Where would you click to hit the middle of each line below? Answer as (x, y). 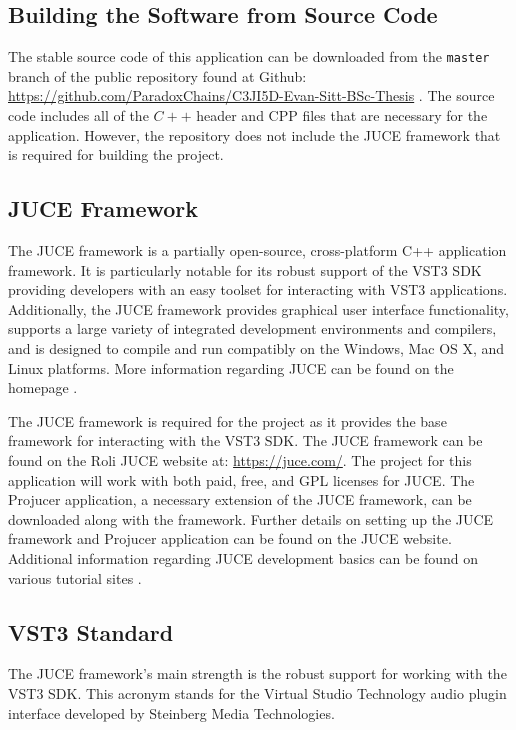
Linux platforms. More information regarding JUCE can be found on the (231, 367)
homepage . (43, 387)
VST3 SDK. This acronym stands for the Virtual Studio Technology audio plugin (257, 692)
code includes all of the (78, 115)
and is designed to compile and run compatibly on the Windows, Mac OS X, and (256, 348)
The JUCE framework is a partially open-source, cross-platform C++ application (257, 250)
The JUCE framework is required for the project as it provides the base (227, 420)
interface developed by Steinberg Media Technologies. (171, 712)
